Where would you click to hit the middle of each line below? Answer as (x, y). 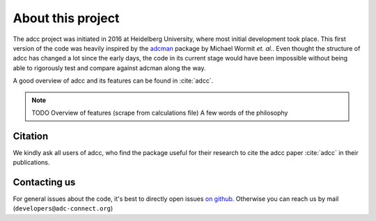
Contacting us (44, 182)
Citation (31, 136)
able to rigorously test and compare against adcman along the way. (109, 68)
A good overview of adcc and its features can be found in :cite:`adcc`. (113, 81)
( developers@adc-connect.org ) (63, 208)
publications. (31, 163)
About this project (66, 18)
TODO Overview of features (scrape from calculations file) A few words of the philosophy (160, 113)
